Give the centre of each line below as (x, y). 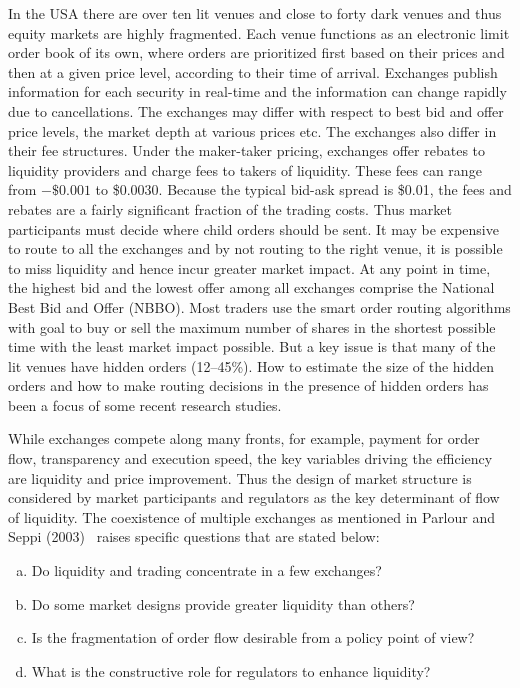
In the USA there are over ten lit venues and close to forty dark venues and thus (255, 13)
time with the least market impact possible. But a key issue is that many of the (252, 346)
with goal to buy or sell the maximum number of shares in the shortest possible (252, 326)
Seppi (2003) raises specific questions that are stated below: (194, 536)
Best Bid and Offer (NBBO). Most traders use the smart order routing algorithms (259, 306)
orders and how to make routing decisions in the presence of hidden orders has (248, 385)
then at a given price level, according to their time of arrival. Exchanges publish (253, 71)
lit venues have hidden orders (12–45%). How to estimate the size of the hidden (251, 365)
